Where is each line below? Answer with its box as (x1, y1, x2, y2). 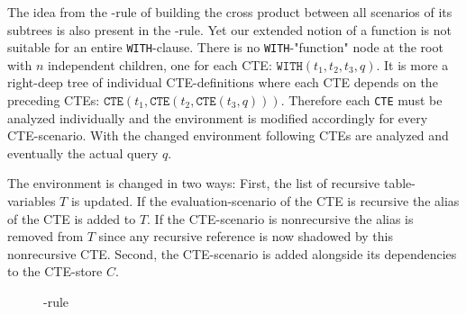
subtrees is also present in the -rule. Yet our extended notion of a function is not (7, 20, 452, 39)
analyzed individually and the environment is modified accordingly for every (7, 108, 428, 127)
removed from (7, 227, 84, 246)
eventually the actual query (7, 143, 159, 162)
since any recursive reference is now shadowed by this (98, 227, 393, 246)
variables (7, 192, 56, 211)
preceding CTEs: (7, 91, 100, 110)
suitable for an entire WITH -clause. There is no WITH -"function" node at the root (7, 38, 443, 57)
